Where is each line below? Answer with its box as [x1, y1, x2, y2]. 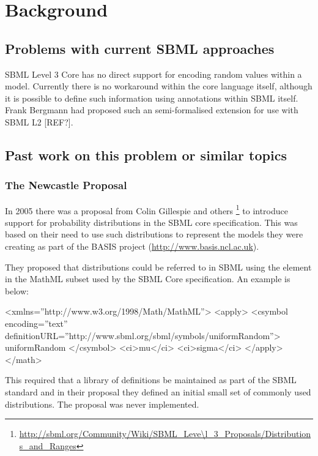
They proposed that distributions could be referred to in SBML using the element [5, 260, 312, 273]
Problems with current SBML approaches [5, 39, 275, 58]
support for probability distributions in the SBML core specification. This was [5, 215, 298, 228]
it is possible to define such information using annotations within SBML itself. [5, 91, 298, 104]
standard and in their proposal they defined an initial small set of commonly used [5, 385, 311, 398]
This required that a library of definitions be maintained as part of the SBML [5, 373, 297, 386]
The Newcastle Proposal [5, 178, 127, 193]
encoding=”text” [5, 316, 68, 329]
